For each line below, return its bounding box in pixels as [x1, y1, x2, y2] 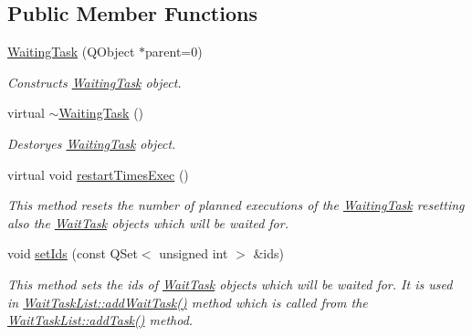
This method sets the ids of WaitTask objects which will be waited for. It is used [7, 274, 453, 293]
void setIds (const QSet [7, 244, 138, 263]
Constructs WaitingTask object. [7, 72, 182, 91]
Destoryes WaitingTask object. [7, 133, 176, 152]
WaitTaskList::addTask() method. [7, 310, 194, 330]
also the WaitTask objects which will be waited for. [7, 213, 288, 232]
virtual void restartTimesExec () [7, 164, 189, 184]
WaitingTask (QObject [7, 42, 135, 61]
